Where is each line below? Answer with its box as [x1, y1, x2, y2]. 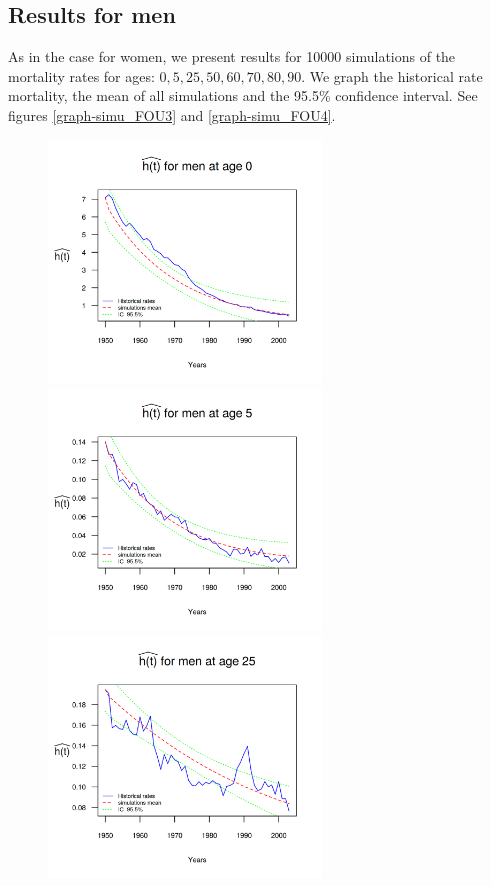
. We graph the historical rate [301, 65, 483, 86]
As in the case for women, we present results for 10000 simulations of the [8, 46, 456, 67]
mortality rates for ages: [8, 65, 155, 86]
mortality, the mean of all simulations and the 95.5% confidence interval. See [8, 85, 478, 106]
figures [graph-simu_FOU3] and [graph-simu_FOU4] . [8, 104, 336, 125]
